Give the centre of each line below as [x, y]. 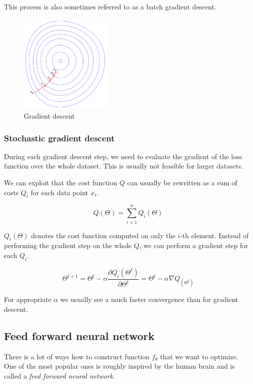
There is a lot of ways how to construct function [77, 356]
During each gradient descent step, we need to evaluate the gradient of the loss [123, 156]
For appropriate [28, 299]
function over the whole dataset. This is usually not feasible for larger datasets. [124, 166]
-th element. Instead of [215, 235]
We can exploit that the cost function [61, 183]
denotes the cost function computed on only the [103, 235]
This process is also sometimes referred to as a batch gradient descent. [110, 6]
